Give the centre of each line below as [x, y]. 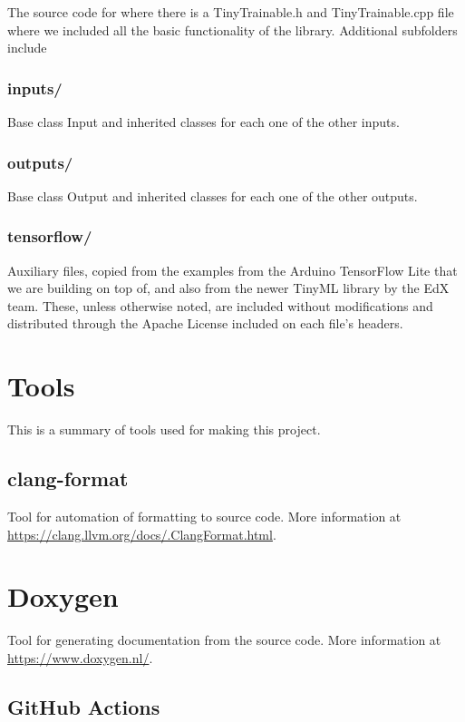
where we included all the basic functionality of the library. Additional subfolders [232, 29]
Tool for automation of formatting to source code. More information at [204, 516]
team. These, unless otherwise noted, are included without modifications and [220, 305]
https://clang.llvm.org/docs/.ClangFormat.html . [142, 534]
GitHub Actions [84, 706]
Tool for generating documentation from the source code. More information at [224, 640]
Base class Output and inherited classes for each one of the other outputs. [213, 195]
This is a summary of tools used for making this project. [164, 429]
